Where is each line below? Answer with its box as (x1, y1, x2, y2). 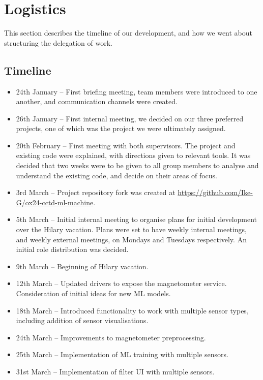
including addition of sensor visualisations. (16, 315, 149, 326)
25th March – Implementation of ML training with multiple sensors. (16, 349, 228, 360)
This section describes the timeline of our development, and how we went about (4, 27, 253, 38)
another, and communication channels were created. (16, 96, 178, 107)
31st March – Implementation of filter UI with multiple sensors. (16, 366, 215, 376)
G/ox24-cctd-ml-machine (16, 197, 94, 207)
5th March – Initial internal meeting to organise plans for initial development (16, 214, 257, 225)
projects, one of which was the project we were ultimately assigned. (16, 123, 226, 134)
